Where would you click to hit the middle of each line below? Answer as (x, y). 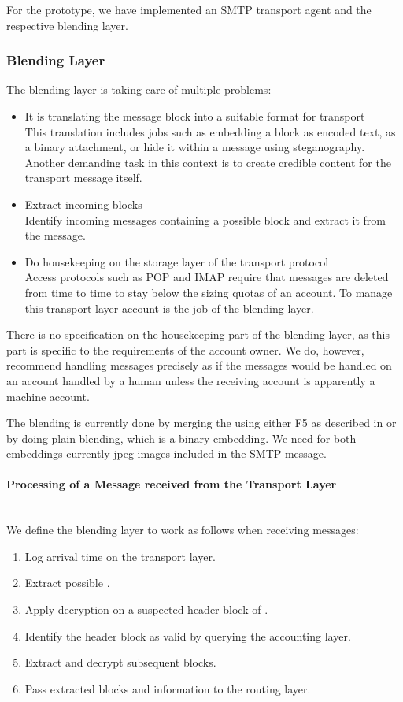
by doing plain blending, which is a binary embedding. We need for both (181, 438)
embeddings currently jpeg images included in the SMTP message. (166, 453)
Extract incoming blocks (83, 204)
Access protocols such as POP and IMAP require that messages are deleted (207, 277)
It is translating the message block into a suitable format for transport (195, 116)
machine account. (48, 396)
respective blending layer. (67, 25)
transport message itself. (83, 178)
